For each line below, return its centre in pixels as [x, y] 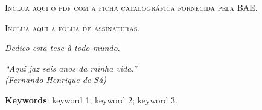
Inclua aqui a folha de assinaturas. [72, 27]
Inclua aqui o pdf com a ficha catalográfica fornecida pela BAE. [131, 7]
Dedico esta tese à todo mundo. [62, 48]
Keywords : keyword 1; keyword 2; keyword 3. [91, 99]
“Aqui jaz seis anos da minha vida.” [71, 68]
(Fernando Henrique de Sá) [56, 80]
